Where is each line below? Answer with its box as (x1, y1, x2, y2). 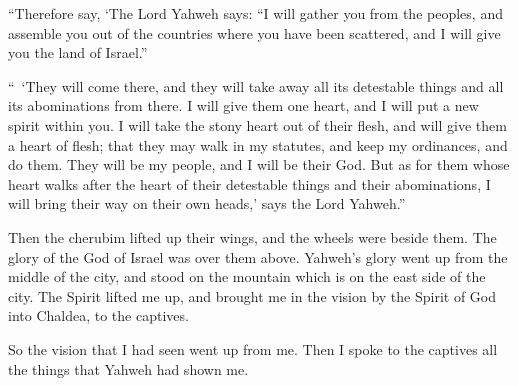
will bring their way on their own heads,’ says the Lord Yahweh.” (8, 193, 406, 214)
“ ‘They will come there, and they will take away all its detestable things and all (8, 75, 504, 96)
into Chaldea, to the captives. (8, 305, 189, 326)
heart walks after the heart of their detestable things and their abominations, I (8, 173, 491, 194)
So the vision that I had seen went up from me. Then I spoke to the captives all (8, 338, 498, 359)
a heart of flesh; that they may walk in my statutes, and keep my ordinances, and (8, 134, 508, 155)
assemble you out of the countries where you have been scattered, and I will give (8, 22, 501, 43)
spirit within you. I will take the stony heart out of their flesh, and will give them (8, 114, 507, 135)
